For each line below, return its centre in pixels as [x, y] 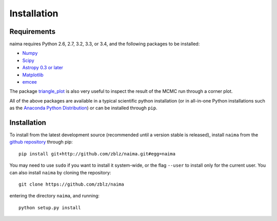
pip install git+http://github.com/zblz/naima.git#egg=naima [97, 154]
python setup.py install [50, 207]
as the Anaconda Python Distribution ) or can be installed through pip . [83, 108]
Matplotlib [33, 75]
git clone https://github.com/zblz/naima [71, 184]
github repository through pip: [41, 142]
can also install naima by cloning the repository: [60, 172]
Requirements [33, 32]
